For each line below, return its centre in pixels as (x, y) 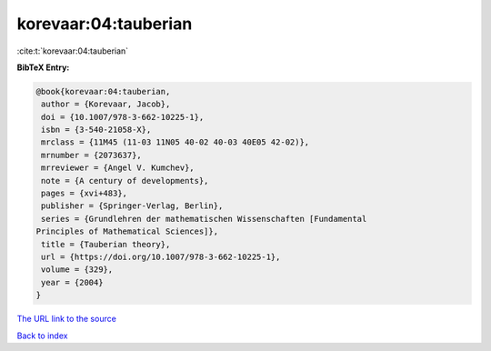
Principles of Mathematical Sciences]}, (127, 231)
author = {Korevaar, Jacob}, (106, 104)
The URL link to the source (67, 319)
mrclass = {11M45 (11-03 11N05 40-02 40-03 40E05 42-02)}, (175, 142)
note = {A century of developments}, (125, 181)
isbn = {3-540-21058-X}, (96, 130)
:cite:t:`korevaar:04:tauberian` (73, 51)
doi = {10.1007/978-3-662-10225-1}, (123, 117)
